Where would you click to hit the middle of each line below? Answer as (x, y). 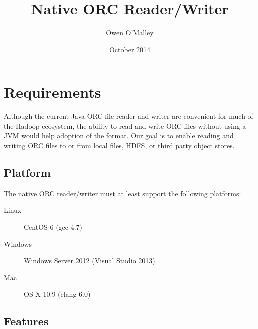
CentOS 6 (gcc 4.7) (53, 227)
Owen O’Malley (130, 33)
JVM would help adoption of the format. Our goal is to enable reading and (119, 136)
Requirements (53, 92)
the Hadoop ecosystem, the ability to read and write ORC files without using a (125, 126)
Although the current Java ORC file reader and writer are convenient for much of (129, 116)
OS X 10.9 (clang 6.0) (57, 294)
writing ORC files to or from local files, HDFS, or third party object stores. (119, 146)
